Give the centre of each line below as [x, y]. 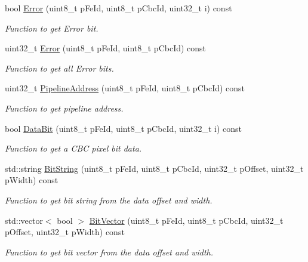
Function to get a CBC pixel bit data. [73, 148]
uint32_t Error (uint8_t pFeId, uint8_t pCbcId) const [106, 48]
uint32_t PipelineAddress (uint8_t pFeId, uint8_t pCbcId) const [125, 88]
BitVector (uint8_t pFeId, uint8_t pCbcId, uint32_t [186, 220]
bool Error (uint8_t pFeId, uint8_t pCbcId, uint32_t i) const [118, 8]
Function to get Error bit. [52, 28]
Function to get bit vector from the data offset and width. [109, 252]
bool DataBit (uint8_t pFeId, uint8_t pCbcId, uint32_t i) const [124, 128]
